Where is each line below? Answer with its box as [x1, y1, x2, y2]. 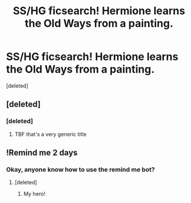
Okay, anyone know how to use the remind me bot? [6, 165, 155, 173]
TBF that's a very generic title [14, 130, 87, 137]
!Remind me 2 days [6, 148, 78, 158]
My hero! [23, 191, 46, 198]
